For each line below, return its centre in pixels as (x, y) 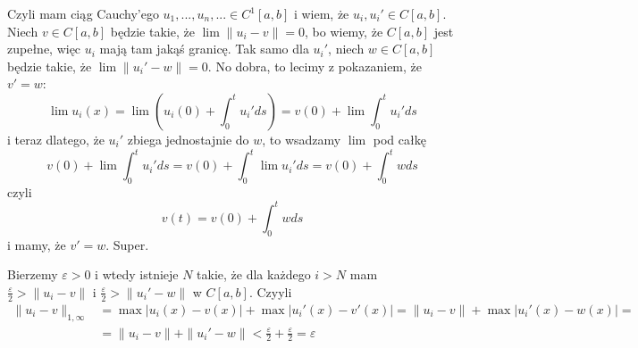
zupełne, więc (44, 49)
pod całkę (399, 139)
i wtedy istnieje (137, 274)
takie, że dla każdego (254, 274)
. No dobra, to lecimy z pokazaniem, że (315, 66)
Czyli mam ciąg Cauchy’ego (83, 13)
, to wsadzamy (302, 139)
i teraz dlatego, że (56, 139)
